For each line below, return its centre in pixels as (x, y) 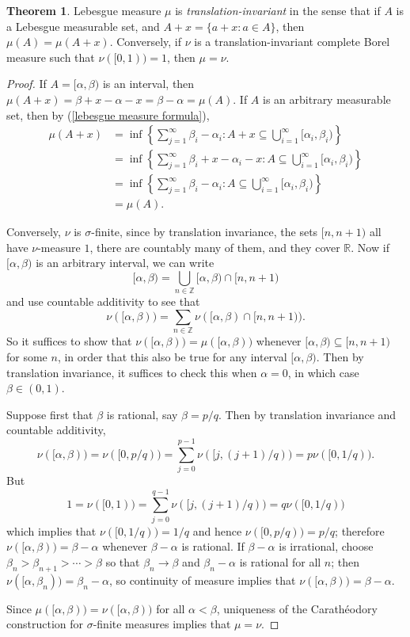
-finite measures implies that (162, 624)
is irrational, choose (326, 546)
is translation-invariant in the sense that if (278, 10)
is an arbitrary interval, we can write (125, 263)
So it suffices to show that (69, 341)
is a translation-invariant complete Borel (292, 42)
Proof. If (27, 84)
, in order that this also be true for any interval (172, 356)
